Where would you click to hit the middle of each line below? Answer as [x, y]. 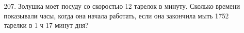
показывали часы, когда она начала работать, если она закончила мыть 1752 [116, 15]
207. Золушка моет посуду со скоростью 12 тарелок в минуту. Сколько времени [122, 6]
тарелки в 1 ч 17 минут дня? [46, 25]
